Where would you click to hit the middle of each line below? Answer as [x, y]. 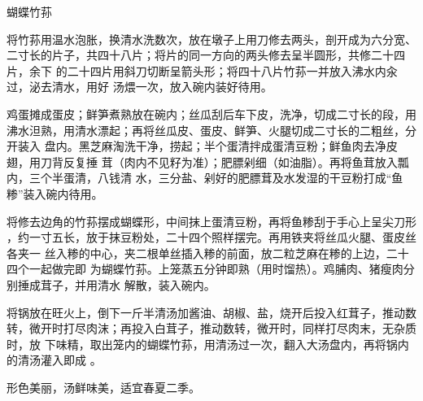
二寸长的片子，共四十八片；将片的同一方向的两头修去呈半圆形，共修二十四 [206, 55]
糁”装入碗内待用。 [55, 193]
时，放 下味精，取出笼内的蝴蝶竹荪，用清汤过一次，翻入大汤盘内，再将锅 [202, 344]
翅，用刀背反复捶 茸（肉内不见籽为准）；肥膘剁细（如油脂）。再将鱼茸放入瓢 [208, 161]
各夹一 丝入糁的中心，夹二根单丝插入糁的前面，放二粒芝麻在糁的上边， [196, 253]
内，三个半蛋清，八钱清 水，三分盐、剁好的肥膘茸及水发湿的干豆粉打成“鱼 [205, 178]
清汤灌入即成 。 [59, 360]
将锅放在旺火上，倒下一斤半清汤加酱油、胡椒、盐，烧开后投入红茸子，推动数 [211, 312]
